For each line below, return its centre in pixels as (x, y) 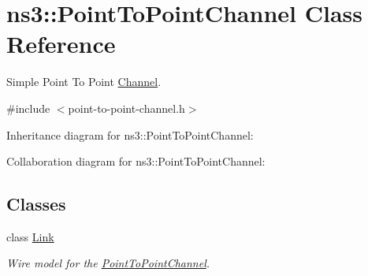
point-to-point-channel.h (126, 108)
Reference (61, 44)
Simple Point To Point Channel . (84, 82)
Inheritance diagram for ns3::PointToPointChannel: (130, 134)
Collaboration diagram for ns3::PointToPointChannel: (136, 161)
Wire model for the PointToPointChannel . (108, 263)
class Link (30, 236)
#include (28, 108)
